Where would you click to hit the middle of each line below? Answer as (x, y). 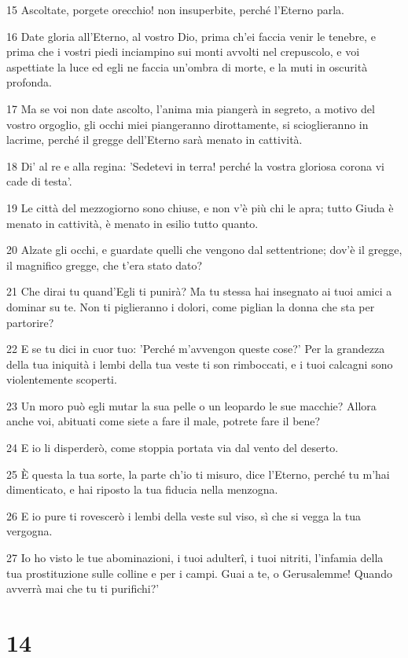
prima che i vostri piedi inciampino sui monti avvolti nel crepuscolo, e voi (183, 51)
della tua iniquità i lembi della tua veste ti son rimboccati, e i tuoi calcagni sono (200, 364)
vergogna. (29, 531)
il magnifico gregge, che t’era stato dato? (105, 265)
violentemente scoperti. (62, 379)
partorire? (30, 322)
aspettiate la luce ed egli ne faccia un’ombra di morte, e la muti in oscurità (187, 66)
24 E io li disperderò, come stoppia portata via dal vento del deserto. (173, 448)
